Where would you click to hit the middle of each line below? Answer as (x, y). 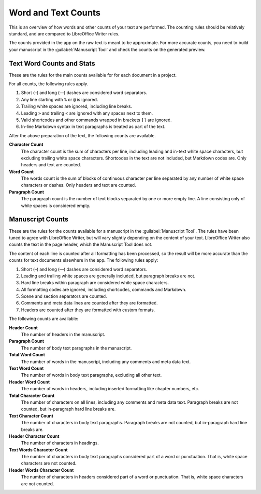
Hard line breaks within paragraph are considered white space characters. (95, 283)
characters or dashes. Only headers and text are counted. (79, 185)
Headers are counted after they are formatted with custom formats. (88, 310)
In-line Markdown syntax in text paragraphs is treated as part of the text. (93, 127)
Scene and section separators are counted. (64, 296)
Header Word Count (29, 382)
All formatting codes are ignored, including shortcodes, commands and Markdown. (104, 289)
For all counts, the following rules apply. (49, 84)
